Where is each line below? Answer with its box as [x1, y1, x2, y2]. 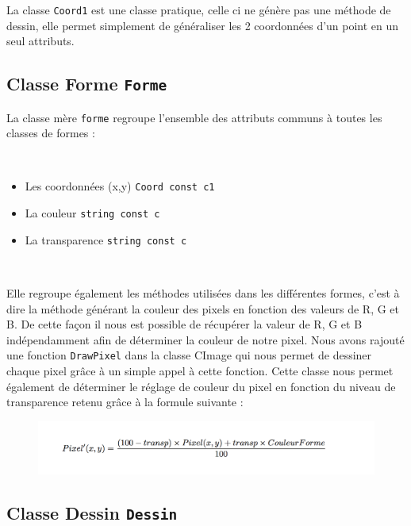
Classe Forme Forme [6, 71, 167, 96]
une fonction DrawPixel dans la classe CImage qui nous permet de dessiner [6, 347, 372, 363]
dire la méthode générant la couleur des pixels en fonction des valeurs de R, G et [6, 300, 399, 317]
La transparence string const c [25, 231, 187, 248]
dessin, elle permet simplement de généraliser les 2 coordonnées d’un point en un [6, 17, 399, 33]
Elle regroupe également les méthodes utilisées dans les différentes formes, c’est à [6, 285, 400, 301]
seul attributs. [6, 33, 75, 49]
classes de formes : [6, 125, 95, 141]
